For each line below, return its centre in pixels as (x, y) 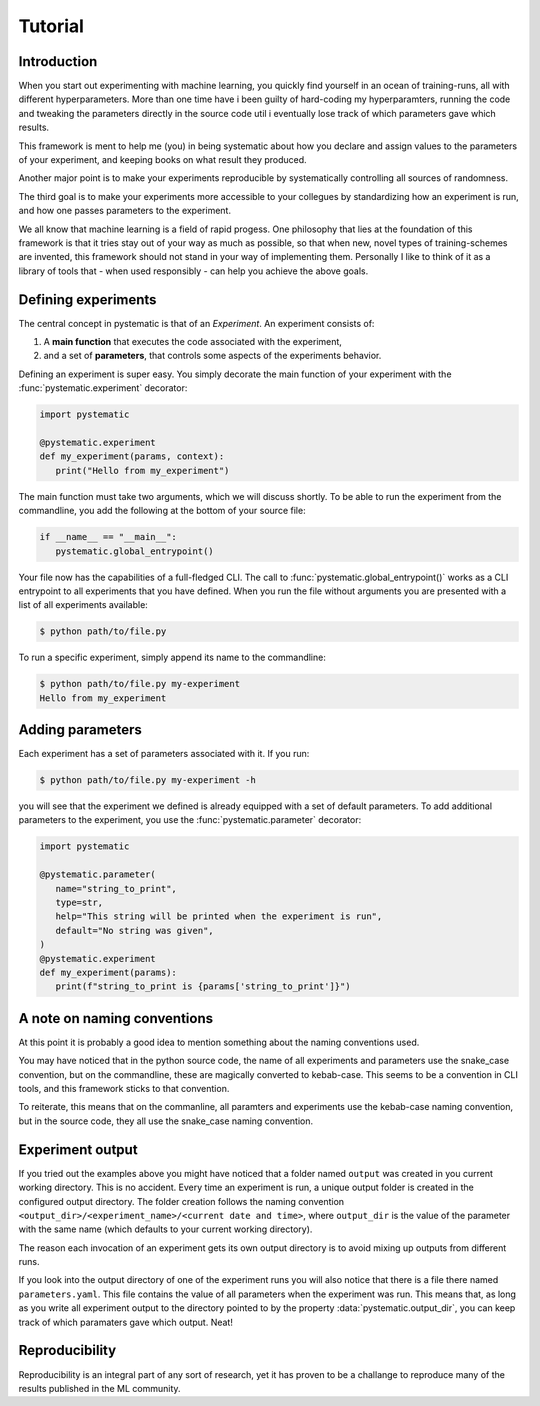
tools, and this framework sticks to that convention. (124, 1089)
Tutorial (51, 26)
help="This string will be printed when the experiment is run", (219, 916)
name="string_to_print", (116, 888)
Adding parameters (80, 730)
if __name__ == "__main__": (108, 537)
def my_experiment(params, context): (132, 456)
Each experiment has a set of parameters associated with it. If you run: (164, 754)
